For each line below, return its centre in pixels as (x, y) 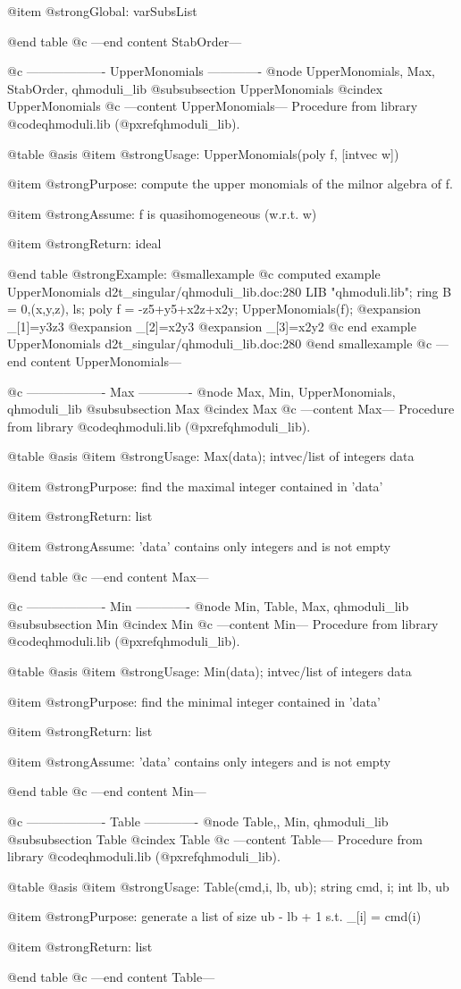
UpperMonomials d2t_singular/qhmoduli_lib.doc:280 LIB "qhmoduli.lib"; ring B (230, 291)
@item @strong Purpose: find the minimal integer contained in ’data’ (194, 701)
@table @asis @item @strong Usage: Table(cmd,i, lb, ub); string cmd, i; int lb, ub (228, 886)
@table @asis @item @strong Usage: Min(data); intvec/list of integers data (210, 671)
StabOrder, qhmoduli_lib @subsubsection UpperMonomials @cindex (195, 88)
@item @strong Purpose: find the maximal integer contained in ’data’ (195, 486)
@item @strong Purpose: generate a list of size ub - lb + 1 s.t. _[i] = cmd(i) (214, 916)
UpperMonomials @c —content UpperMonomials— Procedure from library (213, 106)
